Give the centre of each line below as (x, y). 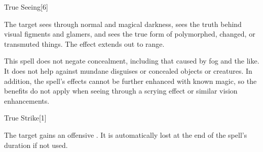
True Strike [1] (25, 118)
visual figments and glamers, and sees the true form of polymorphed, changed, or (130, 34)
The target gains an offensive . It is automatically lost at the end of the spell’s (126, 134)
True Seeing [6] (26, 7)
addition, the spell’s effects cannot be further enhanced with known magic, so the (130, 81)
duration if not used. (36, 145)
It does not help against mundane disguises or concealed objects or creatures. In (128, 70)
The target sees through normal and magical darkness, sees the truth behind (123, 24)
